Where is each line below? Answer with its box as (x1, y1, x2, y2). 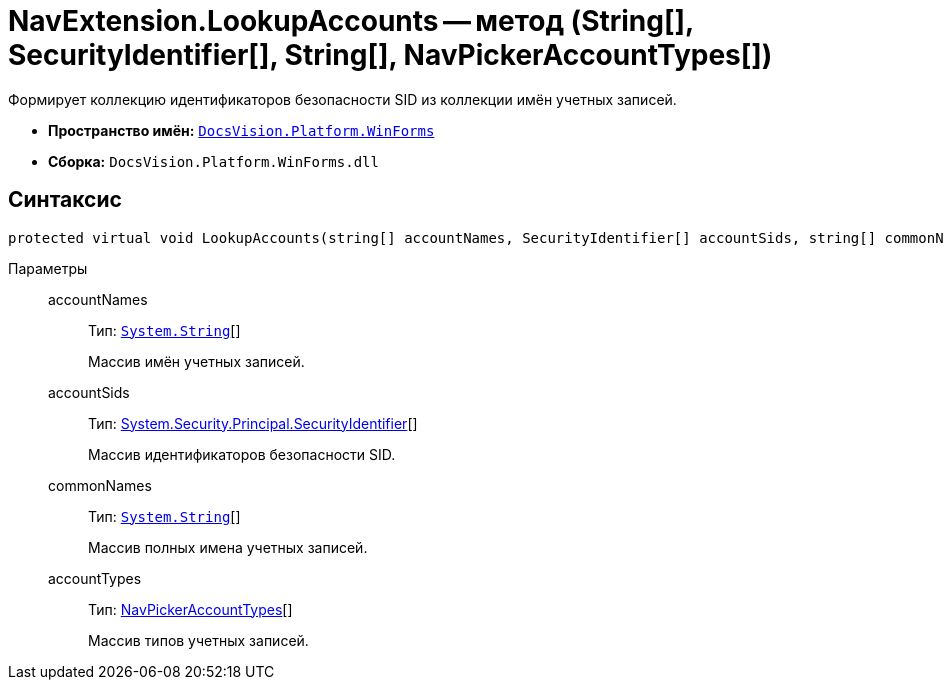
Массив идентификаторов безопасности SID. (88, 445, 396, 463)
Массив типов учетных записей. (88, 631, 309, 649)
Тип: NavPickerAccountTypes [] (88, 600, 293, 618)
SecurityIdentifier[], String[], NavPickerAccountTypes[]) (8, 38, 773, 72)
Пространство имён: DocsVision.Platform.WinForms (48, 121, 435, 139)
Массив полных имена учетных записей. (88, 538, 368, 556)
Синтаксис (8, 187, 122, 213)
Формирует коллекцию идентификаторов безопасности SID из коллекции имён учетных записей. (8, 90, 677, 108)
